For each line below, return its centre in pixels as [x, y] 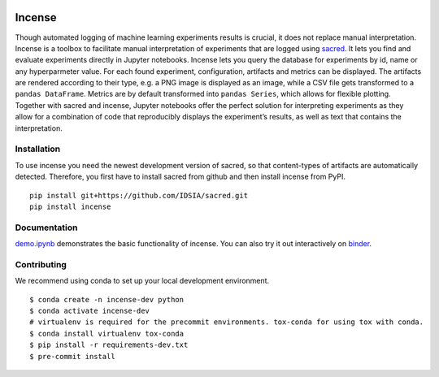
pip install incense [70, 206]
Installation [38, 149]
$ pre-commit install [72, 356]
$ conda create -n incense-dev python [107, 299]
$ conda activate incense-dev [90, 311]
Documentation [46, 227]
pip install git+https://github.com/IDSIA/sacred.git [139, 195]
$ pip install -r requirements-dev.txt [109, 345]
